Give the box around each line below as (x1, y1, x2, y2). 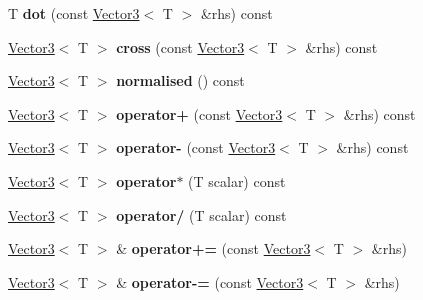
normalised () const (116, 70, 245, 91)
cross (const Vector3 (116, 36, 245, 57)
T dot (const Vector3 (8, 3, 140, 23)
